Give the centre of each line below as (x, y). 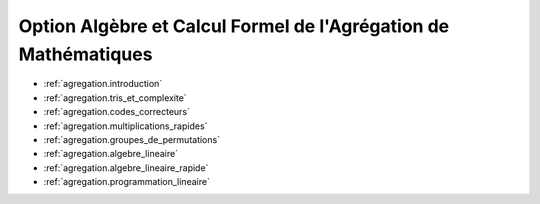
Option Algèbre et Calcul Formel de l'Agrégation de (234, 26)
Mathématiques (85, 54)
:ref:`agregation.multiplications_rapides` (125, 126)
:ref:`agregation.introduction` (103, 84)
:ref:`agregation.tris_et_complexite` (115, 97)
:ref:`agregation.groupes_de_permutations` (131, 139)
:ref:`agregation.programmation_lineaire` (126, 182)
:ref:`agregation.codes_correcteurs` (116, 112)
